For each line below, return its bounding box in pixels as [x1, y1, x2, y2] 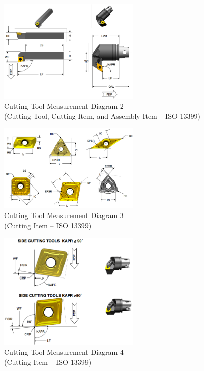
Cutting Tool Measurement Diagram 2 [4, 101, 124, 111]
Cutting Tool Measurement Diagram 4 [4, 347, 124, 357]
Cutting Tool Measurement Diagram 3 [4, 210, 124, 221]
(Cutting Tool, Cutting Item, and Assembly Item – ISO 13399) [4, 110, 200, 121]
